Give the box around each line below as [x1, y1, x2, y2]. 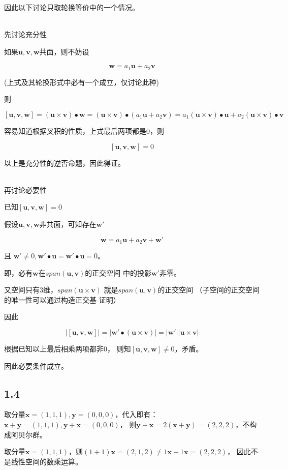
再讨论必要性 [4, 184, 47, 195]
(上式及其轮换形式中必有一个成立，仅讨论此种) [4, 76, 159, 87]
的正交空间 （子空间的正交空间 [157, 284, 260, 295]
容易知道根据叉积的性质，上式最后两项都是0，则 [4, 126, 164, 136]
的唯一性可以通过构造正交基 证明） [4, 294, 120, 305]
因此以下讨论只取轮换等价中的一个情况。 [4, 2, 139, 12]
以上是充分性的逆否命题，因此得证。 [4, 157, 125, 168]
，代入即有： [115, 409, 158, 420]
